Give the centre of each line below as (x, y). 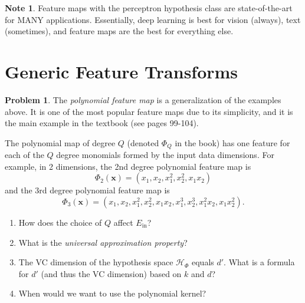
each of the (24, 155)
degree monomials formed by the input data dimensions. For (165, 155)
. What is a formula (259, 262)
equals (203, 262)
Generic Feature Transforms (122, 71)
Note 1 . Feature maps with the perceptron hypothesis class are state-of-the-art (149, 8)
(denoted (143, 142)
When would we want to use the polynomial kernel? (112, 293)
